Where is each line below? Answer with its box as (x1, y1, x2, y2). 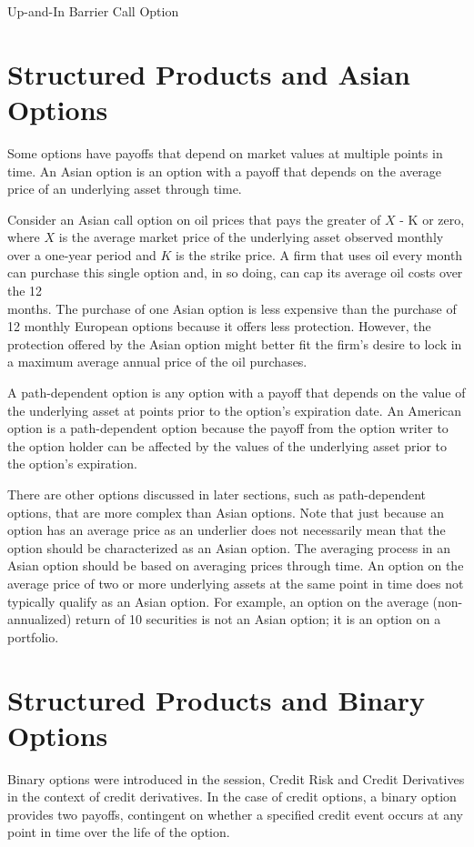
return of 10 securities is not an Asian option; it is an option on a (76, 610, 441, 629)
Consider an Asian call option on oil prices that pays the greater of (7, 209, 381, 228)
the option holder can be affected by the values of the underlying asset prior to (7, 436, 447, 455)
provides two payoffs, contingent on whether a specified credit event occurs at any (7, 804, 463, 823)
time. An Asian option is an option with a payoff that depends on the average (7, 161, 442, 180)
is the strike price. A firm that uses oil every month (176, 245, 463, 264)
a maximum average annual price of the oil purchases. (7, 352, 308, 371)
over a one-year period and (7, 245, 156, 264)
